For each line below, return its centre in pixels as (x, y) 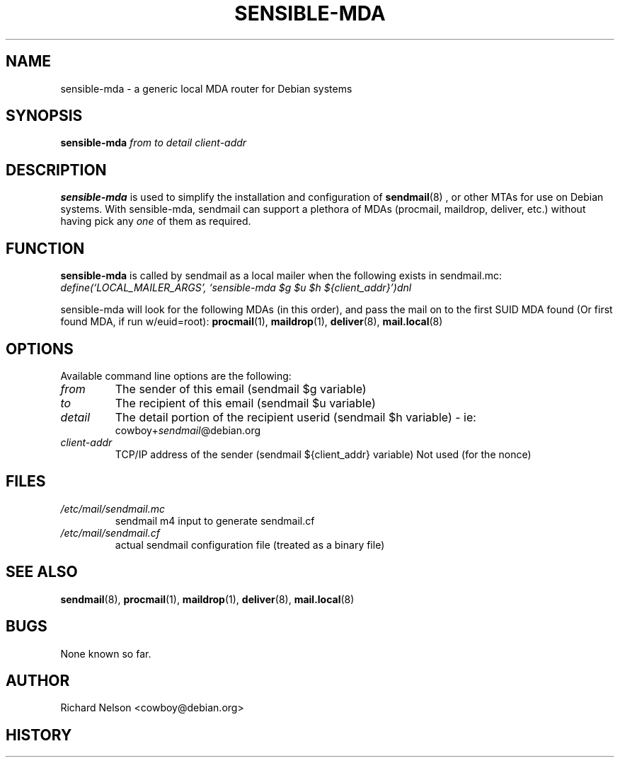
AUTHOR (38, 680)
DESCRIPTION (56, 170)
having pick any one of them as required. (156, 221)
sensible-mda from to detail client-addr (154, 143)
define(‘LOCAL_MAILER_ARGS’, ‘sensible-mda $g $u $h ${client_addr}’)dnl (236, 288)
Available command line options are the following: (176, 375)
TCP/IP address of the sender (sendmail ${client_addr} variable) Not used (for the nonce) (323, 454)
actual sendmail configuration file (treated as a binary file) (250, 544)
